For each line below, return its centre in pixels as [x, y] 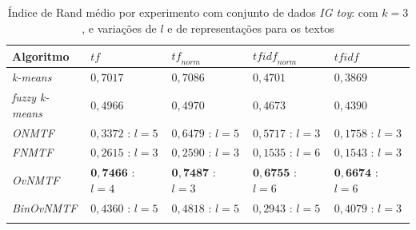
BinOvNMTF [45, 207]
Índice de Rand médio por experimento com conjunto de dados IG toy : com [193, 12]
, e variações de [119, 28]
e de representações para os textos [251, 28]
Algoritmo [41, 56]
